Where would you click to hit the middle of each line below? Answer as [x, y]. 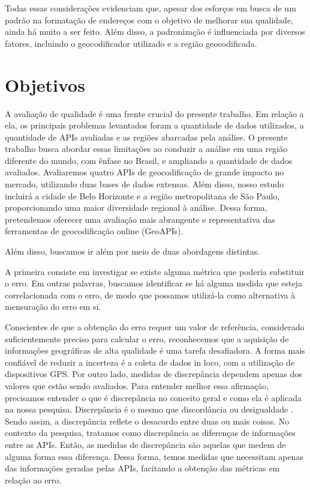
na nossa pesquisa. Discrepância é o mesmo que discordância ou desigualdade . [149, 409]
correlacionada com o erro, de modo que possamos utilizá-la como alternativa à [150, 295]
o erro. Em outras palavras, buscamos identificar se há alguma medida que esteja [154, 283]
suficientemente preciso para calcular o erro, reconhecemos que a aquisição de [147, 338]
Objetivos [45, 84]
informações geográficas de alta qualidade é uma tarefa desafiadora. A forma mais [155, 350]
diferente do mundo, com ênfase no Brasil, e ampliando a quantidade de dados [149, 160]
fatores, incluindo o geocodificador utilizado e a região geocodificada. [131, 43]
